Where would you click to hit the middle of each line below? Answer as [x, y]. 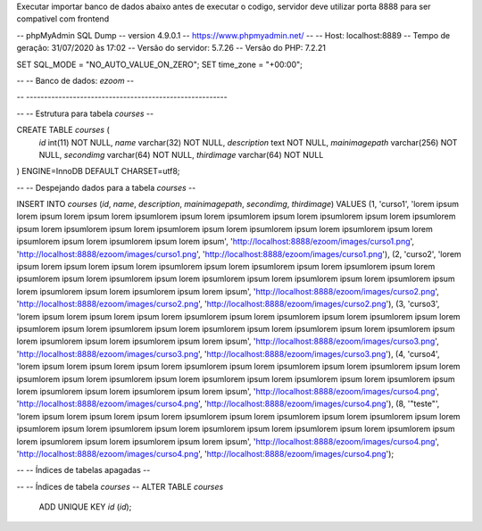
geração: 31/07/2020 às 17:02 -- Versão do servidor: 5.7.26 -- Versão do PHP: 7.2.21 [171, 48]
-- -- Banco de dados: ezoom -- [75, 80]
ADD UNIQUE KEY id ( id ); [85, 507]
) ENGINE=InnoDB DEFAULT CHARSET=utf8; [98, 171]
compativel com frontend [63, 19]
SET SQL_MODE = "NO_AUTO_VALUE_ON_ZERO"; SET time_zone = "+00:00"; [160, 64]
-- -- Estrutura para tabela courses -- [85, 113]
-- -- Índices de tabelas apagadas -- [83, 470]
